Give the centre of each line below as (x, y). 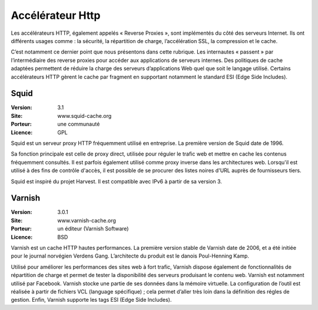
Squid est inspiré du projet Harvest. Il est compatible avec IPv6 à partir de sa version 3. (116, 181)
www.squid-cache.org (85, 116)
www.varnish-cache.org (87, 220)
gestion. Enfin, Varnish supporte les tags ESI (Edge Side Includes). (91, 300)
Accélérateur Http (56, 15)
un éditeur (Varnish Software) (93, 229)
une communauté (79, 124)
